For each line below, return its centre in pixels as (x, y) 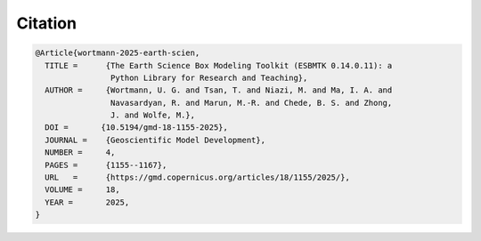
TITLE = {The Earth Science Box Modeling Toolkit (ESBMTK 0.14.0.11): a (219, 65)
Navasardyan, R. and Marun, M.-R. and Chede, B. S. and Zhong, (251, 103)
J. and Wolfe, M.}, (153, 115)
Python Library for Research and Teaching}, (209, 77)
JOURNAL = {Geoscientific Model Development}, (155, 140)
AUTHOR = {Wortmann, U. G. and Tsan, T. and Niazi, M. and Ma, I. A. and (219, 90)
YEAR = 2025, (87, 202)
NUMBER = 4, (80, 153)
